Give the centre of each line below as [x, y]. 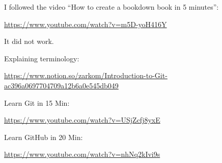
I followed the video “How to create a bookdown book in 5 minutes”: [112, 7]
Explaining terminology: [42, 58]
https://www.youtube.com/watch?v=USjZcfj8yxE [82, 120]
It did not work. [29, 41]
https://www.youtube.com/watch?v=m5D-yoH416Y [86, 24]
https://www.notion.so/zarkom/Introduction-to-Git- [86, 75]
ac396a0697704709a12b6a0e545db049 [61, 85]
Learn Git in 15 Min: [37, 102]
